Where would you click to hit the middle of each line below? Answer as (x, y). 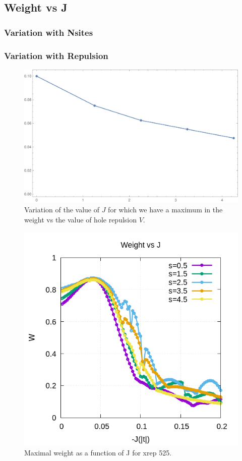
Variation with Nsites (49, 32)
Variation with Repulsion (56, 55)
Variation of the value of (62, 210)
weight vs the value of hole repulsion (81, 219)
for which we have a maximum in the (165, 210)
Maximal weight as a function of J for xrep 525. (98, 452)
